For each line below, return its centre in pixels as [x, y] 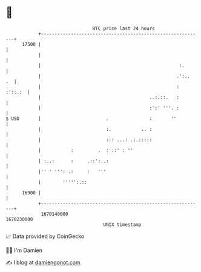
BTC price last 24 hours [124, 28]
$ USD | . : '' [91, 118]
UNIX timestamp [122, 224]
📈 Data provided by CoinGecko [45, 236]
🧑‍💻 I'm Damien [24, 250]
